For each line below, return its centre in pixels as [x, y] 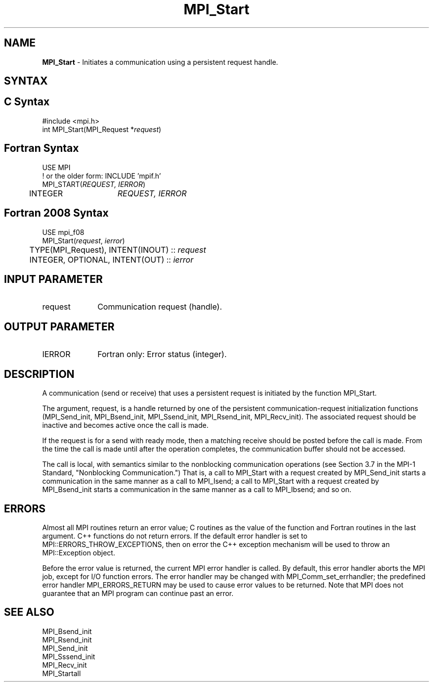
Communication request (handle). [160, 307]
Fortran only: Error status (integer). [162, 354]
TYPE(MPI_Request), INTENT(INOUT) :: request [118, 250]
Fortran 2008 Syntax [56, 213]
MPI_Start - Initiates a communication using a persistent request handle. [160, 62]
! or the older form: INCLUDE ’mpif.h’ [102, 176]
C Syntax [27, 102]
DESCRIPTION [39, 374]
